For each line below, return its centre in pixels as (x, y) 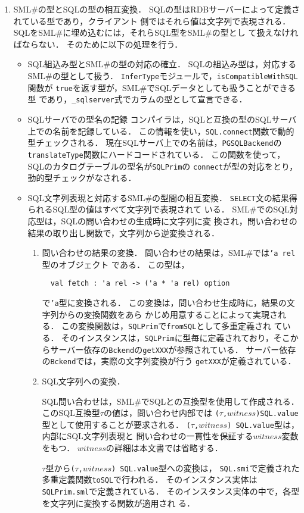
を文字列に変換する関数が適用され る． (119, 503)
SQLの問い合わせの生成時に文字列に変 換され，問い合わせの (179, 221)
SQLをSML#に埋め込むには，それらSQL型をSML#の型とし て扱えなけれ (156, 32)
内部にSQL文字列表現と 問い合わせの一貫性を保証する (148, 436)
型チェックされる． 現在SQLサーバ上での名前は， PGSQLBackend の (155, 143)
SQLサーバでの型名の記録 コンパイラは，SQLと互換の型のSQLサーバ (162, 119)
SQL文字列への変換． (83, 381)
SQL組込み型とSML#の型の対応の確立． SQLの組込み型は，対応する (162, 64)
